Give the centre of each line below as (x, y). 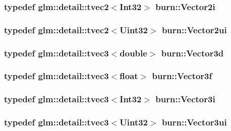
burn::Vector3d (192, 53)
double (133, 53)
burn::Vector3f (182, 76)
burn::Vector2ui (194, 29)
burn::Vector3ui (194, 122)
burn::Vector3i (185, 99)
